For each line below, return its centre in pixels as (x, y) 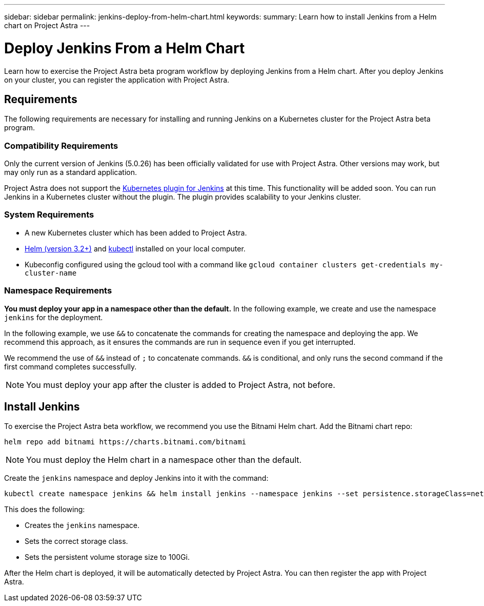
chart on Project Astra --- (47, 25)
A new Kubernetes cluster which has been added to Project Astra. (136, 232)
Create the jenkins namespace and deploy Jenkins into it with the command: (136, 478)
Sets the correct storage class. (76, 541)
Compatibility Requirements (61, 145)
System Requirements (49, 215)
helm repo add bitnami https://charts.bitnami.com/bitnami (125, 442)
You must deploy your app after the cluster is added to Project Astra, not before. (181, 385)
